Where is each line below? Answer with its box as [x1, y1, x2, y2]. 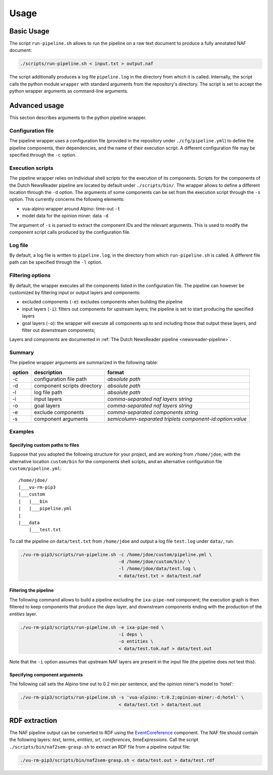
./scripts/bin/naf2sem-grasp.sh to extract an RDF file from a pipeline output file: [9, 744, 191, 750]
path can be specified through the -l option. [9, 259, 103, 265]
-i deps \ [118, 632, 143, 637]
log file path [34, 389, 63, 396]
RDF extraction [9, 716, 58, 725]
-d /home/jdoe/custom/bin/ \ [118, 559, 191, 564]
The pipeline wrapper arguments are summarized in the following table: [9, 359, 158, 365]
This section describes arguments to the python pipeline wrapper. [9, 114, 147, 121]
